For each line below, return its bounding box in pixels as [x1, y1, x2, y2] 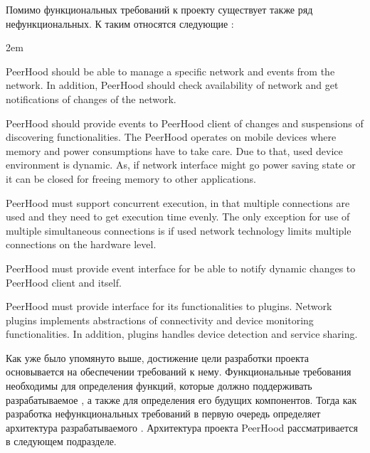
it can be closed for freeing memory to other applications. [6, 171, 256, 186]
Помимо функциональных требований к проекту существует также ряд [6, 2, 313, 16]
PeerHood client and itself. [6, 275, 122, 289]
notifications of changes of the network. [6, 91, 176, 106]
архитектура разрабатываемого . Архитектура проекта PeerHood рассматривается [6, 420, 358, 435]
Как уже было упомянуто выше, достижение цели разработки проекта [6, 350, 310, 365]
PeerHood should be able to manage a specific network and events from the [6, 63, 335, 78]
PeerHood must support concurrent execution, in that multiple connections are [6, 195, 350, 210]
